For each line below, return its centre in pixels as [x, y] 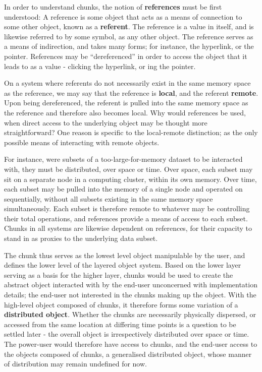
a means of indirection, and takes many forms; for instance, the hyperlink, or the [129, 46]
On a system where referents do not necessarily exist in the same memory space [127, 83]
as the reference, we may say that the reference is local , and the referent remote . [131, 92]
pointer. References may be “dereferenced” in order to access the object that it [126, 56]
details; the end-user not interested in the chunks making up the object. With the [130, 295]
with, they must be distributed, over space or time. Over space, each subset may [128, 169]
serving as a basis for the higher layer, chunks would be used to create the [119, 274]
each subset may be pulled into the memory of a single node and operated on [123, 189]
